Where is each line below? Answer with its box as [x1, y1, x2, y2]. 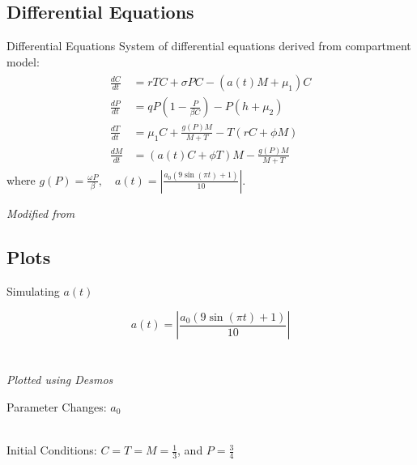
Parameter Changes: [6, 399, 107, 415]
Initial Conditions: [6, 442, 97, 459]
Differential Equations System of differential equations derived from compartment [6, 37, 411, 54]
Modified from [6, 204, 75, 221]
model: [6, 53, 40, 70]
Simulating [6, 282, 60, 299]
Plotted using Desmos [6, 371, 113, 388]
